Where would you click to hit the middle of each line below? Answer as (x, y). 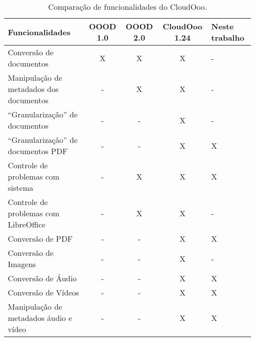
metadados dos (33, 89)
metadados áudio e (40, 318)
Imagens (22, 264)
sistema (21, 188)
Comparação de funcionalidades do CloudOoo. (127, 7)
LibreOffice (27, 224)
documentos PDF (38, 151)
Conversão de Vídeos (44, 292)
